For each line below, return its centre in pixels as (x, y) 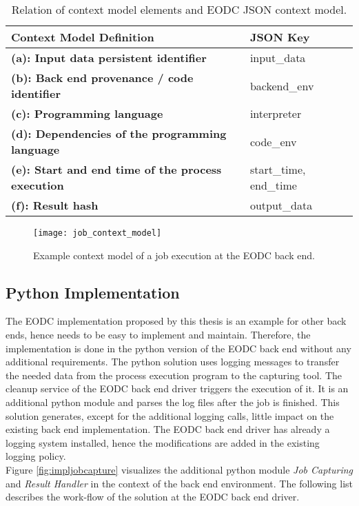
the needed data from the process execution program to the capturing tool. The (174, 375)
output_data (281, 205)
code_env (273, 141)
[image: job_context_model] (98, 233)
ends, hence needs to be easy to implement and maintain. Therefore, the (158, 335)
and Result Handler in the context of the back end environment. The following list (179, 483)
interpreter (276, 113)
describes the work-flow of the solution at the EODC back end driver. (153, 497)
